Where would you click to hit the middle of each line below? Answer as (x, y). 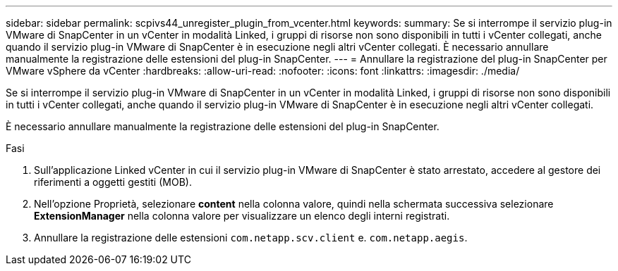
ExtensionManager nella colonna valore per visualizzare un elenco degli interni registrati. (242, 216)
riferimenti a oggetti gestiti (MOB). (113, 182)
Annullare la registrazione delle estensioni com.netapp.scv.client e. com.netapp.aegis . (251, 238)
